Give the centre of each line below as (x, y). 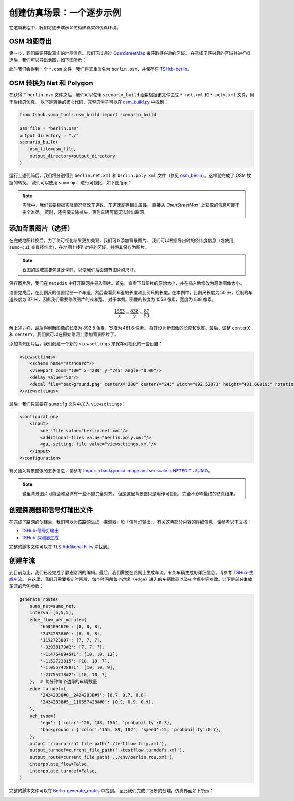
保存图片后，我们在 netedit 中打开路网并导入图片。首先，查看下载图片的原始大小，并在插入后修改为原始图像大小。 (127, 283)
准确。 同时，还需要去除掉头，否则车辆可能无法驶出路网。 (89, 212)
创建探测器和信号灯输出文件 (51, 510)
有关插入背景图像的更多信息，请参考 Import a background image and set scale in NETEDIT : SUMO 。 (111, 471)
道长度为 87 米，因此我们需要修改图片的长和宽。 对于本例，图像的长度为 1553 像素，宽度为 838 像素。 (113, 299)
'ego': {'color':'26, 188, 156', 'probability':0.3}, (106, 723)
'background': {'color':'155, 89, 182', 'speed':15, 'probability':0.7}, (131, 730)
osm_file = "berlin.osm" (49, 128)
